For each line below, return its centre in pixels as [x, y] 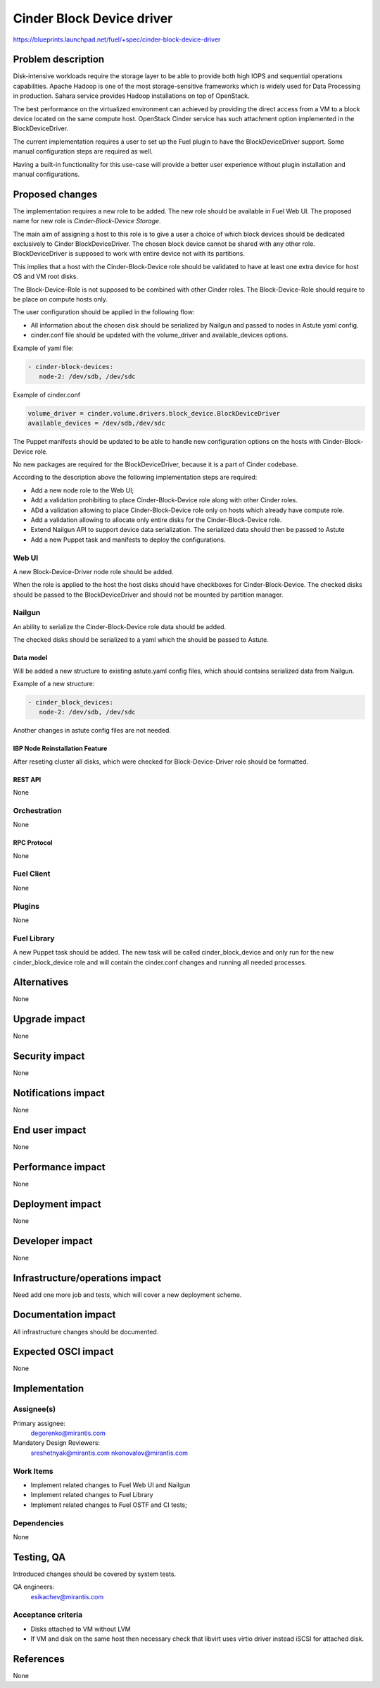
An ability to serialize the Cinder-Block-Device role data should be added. [120, 626]
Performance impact [59, 1167]
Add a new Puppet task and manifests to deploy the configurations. [128, 540]
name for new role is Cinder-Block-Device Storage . [87, 221]
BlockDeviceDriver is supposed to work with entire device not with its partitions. [129, 254]
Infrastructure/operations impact [87, 1278]
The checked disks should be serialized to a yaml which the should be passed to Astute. [141, 640]
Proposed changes [55, 194]
